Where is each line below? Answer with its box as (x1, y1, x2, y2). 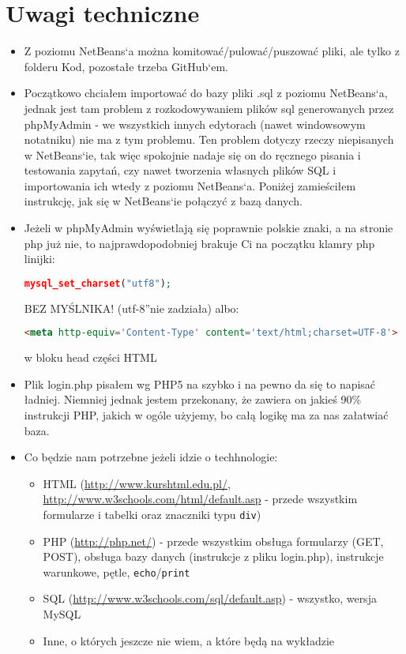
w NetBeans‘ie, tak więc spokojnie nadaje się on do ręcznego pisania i (24, 146, 361, 163)
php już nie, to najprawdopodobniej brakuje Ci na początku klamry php (24, 235, 375, 251)
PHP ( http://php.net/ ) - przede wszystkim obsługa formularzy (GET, (43, 532, 384, 549)
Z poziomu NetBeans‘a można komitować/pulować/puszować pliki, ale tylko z (24, 43, 400, 59)
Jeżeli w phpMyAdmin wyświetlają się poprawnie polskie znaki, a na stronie (24, 220, 393, 236)
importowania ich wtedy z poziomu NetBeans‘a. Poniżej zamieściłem (24, 177, 356, 194)
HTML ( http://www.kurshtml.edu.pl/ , (43, 475, 231, 491)
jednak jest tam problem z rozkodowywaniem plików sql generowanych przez (24, 100, 394, 116)
